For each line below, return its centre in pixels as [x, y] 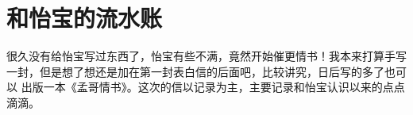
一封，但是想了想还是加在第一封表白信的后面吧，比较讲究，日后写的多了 [195, 71]
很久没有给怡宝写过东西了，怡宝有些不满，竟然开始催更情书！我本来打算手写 [206, 56]
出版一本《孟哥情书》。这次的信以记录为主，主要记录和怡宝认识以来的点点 [213, 87]
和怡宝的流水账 [85, 18]
